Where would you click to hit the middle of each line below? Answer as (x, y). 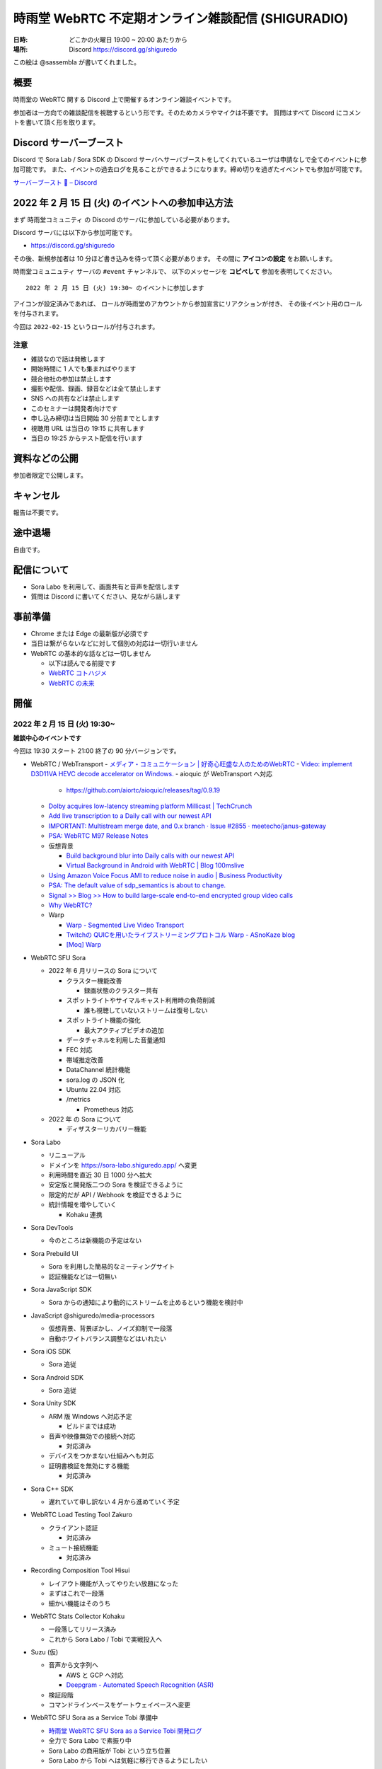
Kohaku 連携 (84, 1214)
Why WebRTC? (70, 905)
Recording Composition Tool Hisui (80, 1570)
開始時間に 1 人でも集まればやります (83, 369)
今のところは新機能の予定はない (95, 1240)
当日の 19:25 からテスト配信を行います (87, 438)
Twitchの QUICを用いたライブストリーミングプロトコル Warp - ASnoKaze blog (181, 935)
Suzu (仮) (45, 1652)
